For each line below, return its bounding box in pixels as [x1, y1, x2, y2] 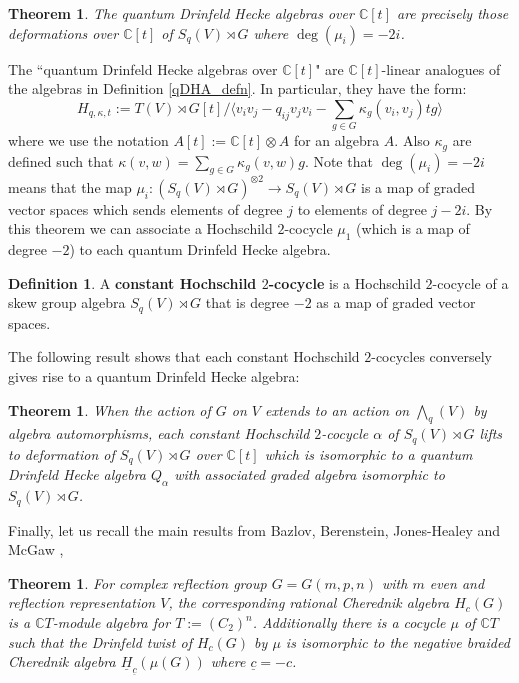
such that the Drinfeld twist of [8, 631, 192, 652]
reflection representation [8, 592, 156, 613]
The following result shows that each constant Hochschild [8, 346, 360, 367]
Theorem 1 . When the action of [8, 399, 211, 420]
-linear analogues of [381, 58, 501, 79]
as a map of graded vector [316, 292, 476, 313]
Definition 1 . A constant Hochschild [8, 272, 257, 293]
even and [429, 572, 485, 593]
